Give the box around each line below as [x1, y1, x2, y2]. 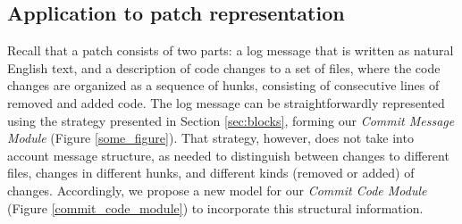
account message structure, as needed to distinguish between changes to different [7, 145, 449, 164]
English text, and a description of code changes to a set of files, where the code [7, 58, 441, 77]
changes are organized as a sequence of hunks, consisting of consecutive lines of [7, 76, 440, 95]
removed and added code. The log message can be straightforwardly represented [7, 93, 445, 112]
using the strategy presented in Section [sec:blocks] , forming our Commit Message [7, 111, 455, 129]
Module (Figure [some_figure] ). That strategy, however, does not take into [7, 129, 414, 147]
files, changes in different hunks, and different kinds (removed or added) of [7, 163, 415, 182]
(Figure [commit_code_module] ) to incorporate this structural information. [7, 198, 424, 217]
